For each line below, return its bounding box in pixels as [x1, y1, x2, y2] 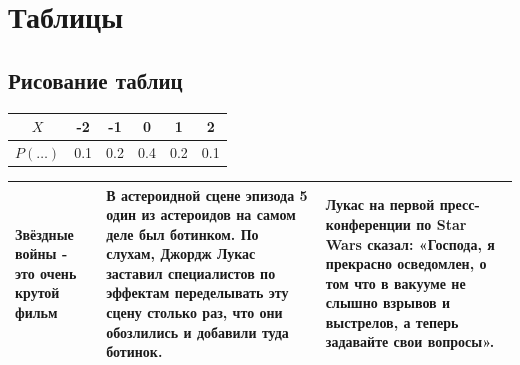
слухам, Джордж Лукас [106, 243, 256, 264]
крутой [15, 282, 60, 303]
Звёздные [15, 223, 74, 244]
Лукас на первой [325, 194, 435, 215]
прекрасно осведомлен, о [325, 253, 487, 274]
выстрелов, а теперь [325, 311, 459, 332]
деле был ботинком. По [106, 223, 259, 244]
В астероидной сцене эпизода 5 [106, 184, 308, 205]
